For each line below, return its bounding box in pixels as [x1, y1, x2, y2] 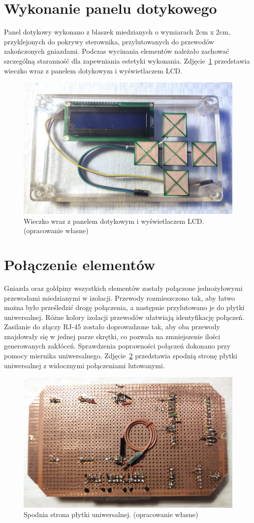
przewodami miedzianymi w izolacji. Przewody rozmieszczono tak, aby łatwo [4, 292, 235, 303]
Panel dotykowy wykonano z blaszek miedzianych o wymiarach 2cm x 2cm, [4, 27, 230, 37]
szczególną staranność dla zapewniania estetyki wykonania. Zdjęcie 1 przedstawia [4, 55, 250, 66]
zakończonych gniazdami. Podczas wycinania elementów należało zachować [4, 46, 229, 56]
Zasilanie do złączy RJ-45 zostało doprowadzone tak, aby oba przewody [4, 321, 220, 332]
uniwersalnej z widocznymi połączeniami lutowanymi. [4, 360, 165, 370]
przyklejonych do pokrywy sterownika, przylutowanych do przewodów [4, 36, 214, 46]
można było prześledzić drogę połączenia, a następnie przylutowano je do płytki [4, 302, 245, 313]
